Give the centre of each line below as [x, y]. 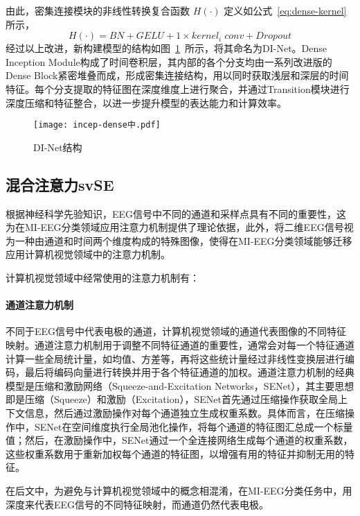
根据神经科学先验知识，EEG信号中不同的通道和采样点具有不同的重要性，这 [176, 213]
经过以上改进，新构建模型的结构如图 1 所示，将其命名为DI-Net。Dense [166, 48]
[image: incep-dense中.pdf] [97, 125]
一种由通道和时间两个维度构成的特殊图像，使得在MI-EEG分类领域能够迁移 [183, 240]
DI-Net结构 [58, 147]
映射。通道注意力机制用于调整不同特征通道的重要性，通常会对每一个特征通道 [180, 344]
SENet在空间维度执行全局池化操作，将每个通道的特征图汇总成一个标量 [193, 426]
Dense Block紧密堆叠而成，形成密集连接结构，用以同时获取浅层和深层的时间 [177, 75]
